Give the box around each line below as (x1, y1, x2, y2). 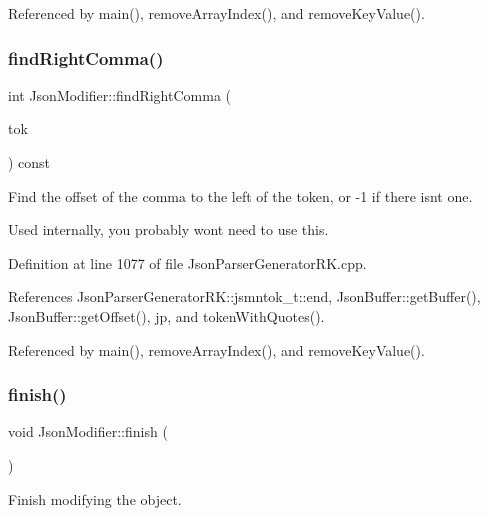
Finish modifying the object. (8, 488, 182, 509)
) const (8, 152, 51, 172)
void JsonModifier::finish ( (8, 421, 168, 442)
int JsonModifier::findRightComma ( (8, 84, 231, 105)
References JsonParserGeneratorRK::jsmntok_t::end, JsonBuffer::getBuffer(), (8, 286, 481, 307)
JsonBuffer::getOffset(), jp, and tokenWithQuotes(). (8, 305, 325, 326)
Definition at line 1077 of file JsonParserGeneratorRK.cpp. (8, 252, 367, 273)
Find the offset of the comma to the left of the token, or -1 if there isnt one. (8, 185, 473, 206)
